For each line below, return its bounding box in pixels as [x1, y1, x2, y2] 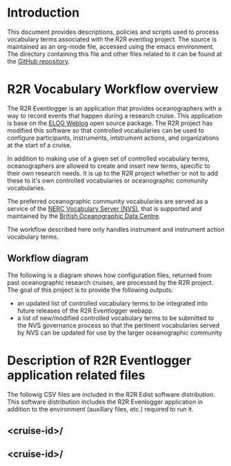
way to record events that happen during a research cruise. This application [7, 111, 223, 120]
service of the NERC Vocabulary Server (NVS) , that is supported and [7, 204, 202, 212]
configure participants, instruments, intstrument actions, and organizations [7, 133, 219, 142]
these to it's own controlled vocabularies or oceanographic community [7, 176, 208, 185]
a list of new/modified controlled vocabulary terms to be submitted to [17, 313, 214, 322]
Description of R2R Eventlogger [7, 353, 192, 368]
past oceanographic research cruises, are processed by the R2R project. [7, 278, 214, 286]
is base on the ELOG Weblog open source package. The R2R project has [7, 119, 213, 127]
